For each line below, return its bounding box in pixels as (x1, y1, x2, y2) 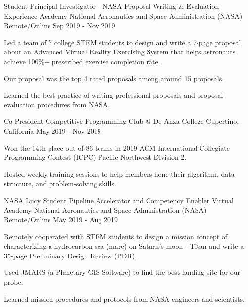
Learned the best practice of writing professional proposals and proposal (4, 90, 223, 100)
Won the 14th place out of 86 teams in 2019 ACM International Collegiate (4, 142, 230, 153)
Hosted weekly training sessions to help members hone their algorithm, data (4, 168, 235, 179)
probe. (4, 277, 23, 287)
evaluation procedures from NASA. (4, 99, 110, 109)
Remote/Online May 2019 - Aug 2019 (4, 214, 118, 225)
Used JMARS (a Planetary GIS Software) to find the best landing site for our (4, 267, 241, 277)
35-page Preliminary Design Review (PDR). (4, 250, 137, 260)
